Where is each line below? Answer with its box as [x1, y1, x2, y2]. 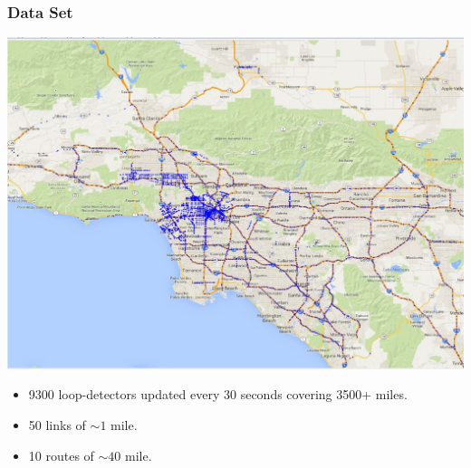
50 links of [28, 415, 86, 435]
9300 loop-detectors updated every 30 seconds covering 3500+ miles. [28, 385, 408, 404]
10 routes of [28, 445, 94, 464]
